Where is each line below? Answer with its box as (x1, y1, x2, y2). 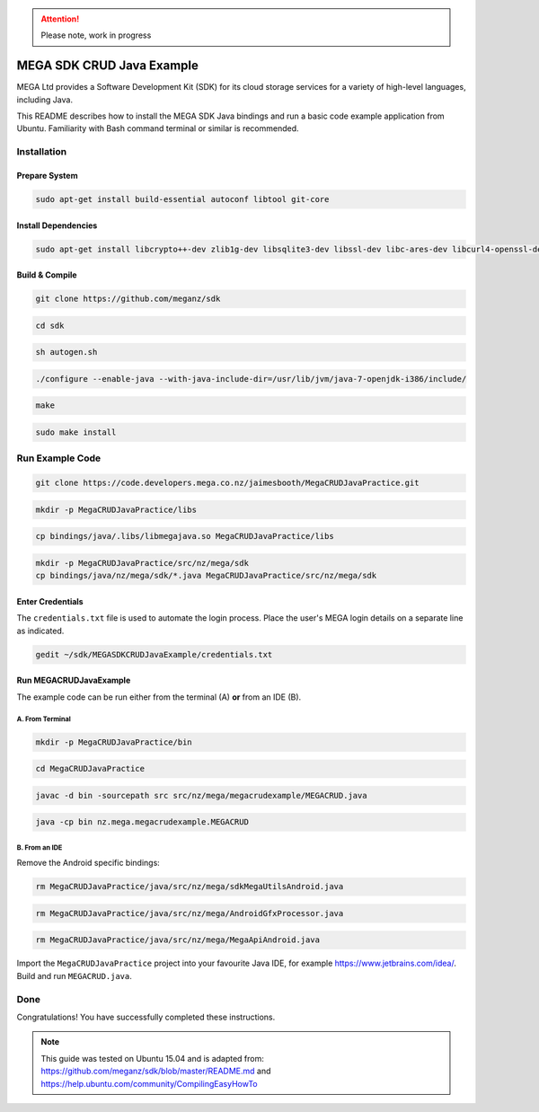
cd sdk (35, 320, 65, 331)
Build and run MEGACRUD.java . (16, 970, 132, 981)
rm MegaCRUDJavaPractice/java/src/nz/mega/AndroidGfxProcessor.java (35, 908, 344, 918)
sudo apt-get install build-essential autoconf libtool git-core (35, 194, 330, 205)
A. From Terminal (16, 715, 71, 724)
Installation (16, 146, 67, 158)
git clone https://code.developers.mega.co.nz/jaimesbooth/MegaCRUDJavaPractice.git (35, 478, 420, 489)
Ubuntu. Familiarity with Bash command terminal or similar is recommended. (16, 123, 300, 134)
